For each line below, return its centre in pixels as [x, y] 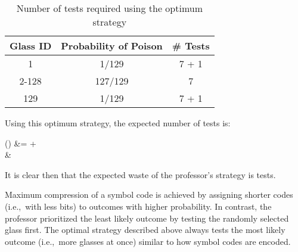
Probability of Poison [112, 46]
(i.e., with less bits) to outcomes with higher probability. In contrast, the [138, 206]
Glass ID [31, 46]
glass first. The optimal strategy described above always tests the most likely [145, 230]
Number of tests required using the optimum [110, 8]
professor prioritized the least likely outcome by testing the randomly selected [147, 218]
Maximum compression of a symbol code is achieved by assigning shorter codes [149, 195]
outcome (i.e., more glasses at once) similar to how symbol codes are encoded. [148, 241]
